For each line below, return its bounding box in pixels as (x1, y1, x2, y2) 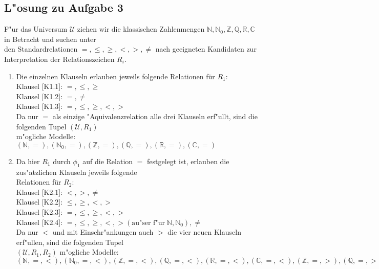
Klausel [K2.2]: (16, 196, 63, 207)
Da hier (16, 155, 40, 166)
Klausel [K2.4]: (16, 216, 63, 227)
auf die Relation (82, 155, 133, 166)
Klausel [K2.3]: (16, 206, 63, 217)
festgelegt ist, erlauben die (147, 155, 229, 166)
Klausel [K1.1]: (16, 81, 63, 92)
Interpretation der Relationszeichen (4, 53, 115, 64)
